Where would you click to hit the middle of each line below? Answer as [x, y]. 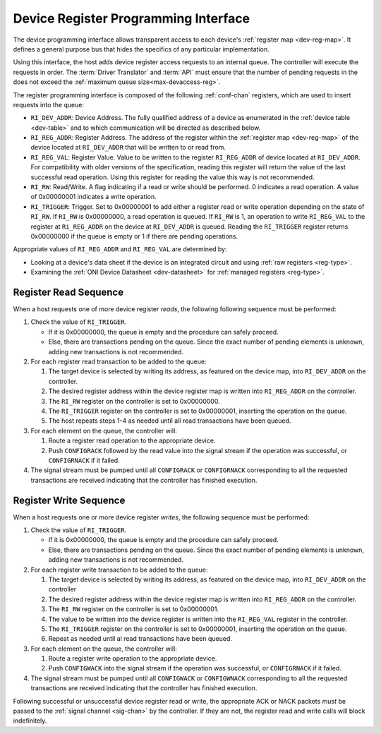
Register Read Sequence [68, 292]
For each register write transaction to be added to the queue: [119, 570]
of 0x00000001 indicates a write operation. [93, 197]
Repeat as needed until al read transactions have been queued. [140, 639]
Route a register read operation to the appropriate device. [132, 440]
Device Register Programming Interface [132, 18]
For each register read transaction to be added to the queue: [119, 361]
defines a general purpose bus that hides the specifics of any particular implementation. [141, 49]
